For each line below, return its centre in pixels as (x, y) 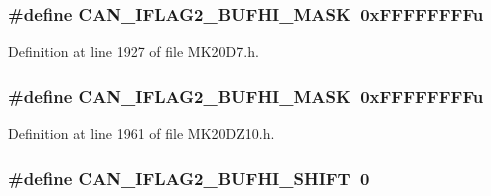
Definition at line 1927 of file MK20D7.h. (133, 51)
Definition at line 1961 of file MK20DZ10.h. (141, 133)
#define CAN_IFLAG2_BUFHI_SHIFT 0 (189, 177)
